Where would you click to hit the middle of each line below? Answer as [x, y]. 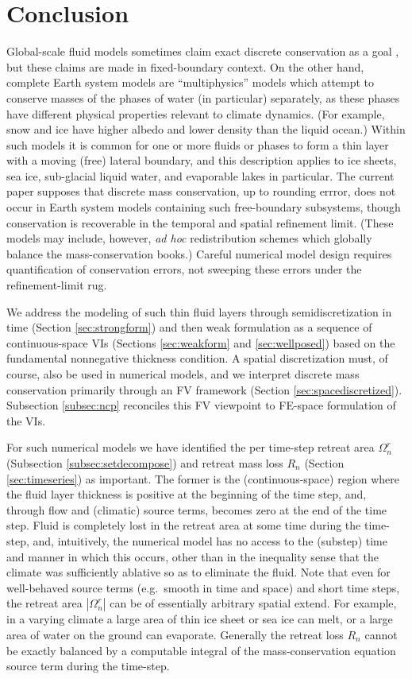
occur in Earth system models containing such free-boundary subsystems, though [204, 207]
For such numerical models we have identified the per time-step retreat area [191, 447]
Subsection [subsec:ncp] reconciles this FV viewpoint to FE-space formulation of [201, 405]
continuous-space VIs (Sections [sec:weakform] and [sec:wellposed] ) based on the [201, 342]
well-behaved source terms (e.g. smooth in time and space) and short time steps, [203, 587]
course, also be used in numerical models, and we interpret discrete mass [183, 374]
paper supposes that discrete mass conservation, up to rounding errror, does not [201, 191]
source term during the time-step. [88, 666]
